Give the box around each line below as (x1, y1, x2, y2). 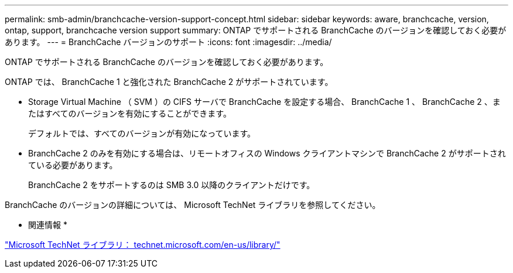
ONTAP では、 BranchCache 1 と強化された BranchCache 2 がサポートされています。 (5, 77, 333, 87)
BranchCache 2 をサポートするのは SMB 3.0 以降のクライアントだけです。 (28, 180, 315, 190)
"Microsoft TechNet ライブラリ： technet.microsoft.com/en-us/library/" (5, 240, 281, 250)
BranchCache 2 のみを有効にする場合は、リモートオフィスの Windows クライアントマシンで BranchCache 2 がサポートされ (28, 148, 506, 158)
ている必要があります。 (28, 160, 118, 170)
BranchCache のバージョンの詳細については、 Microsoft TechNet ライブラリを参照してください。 (5, 200, 381, 210)
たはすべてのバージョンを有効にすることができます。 (28, 108, 231, 118)
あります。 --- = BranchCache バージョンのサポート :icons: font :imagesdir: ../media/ (5, 37, 332, 47)
